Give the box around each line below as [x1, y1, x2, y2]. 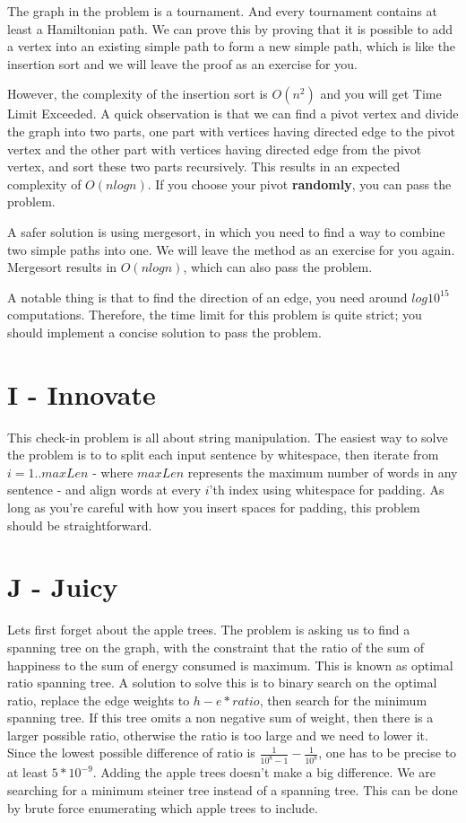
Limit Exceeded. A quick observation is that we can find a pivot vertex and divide [7, 104, 459, 123]
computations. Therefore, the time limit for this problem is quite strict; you [7, 305, 422, 324]
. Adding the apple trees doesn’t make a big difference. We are [92, 763, 436, 782]
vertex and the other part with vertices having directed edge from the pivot [7, 139, 422, 158]
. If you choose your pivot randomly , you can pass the [147, 174, 452, 193]
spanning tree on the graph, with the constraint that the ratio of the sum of [7, 637, 425, 656]
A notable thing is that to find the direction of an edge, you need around [7, 287, 408, 306]
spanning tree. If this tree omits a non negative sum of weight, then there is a [7, 708, 434, 727]
